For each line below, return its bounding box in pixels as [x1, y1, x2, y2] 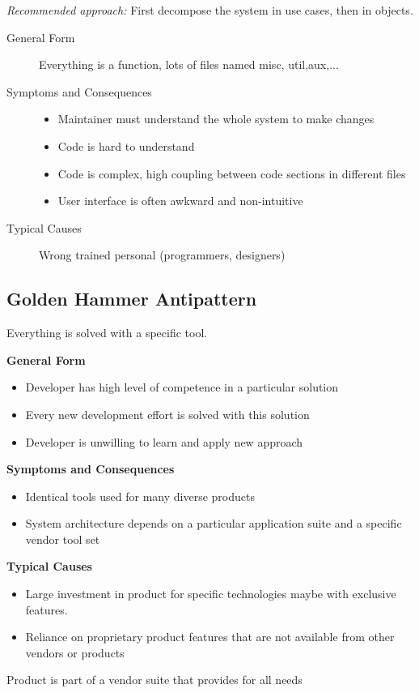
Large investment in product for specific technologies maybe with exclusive [25, 585, 396, 602]
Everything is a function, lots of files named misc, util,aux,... [39, 56, 339, 73]
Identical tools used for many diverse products [25, 487, 255, 504]
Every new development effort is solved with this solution [25, 405, 310, 422]
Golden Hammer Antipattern [6, 286, 257, 311]
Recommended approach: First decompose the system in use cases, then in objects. [6, 2, 413, 18]
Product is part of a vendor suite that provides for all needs [6, 671, 303, 688]
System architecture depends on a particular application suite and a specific [25, 515, 402, 532]
